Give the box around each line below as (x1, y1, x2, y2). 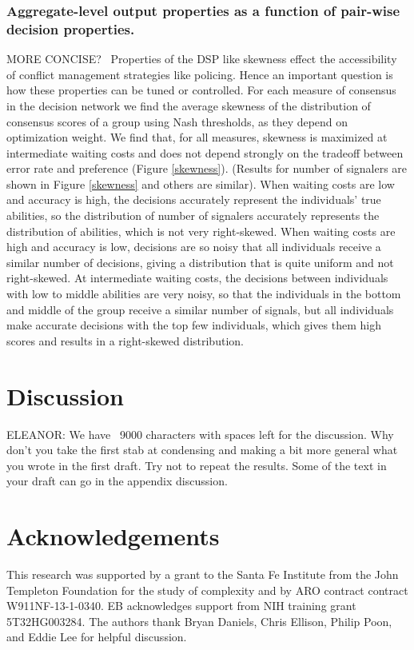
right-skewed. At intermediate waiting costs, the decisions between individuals (6, 269, 388, 286)
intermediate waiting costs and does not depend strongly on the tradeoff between (6, 144, 404, 161)
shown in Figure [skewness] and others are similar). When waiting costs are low (6, 175, 395, 192)
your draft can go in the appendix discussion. (6, 473, 228, 489)
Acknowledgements (6, 520, 220, 552)
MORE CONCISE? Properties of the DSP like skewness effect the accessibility (6, 50, 397, 67)
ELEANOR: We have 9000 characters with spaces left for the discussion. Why (6, 425, 394, 442)
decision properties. (6, 18, 135, 38)
